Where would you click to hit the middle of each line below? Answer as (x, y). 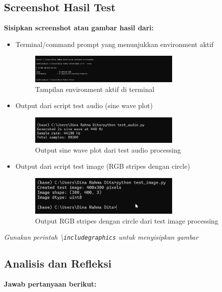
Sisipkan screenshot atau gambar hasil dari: (79, 28)
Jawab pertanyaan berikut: (50, 284)
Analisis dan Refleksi (58, 263)
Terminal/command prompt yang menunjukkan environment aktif (114, 44)
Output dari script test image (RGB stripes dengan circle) (103, 166)
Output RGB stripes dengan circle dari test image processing (127, 220)
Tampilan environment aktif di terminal (95, 89)
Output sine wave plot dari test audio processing (108, 149)
